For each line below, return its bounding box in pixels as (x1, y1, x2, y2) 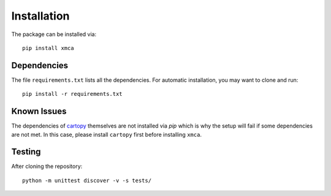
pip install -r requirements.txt (22, 90, 123, 98)
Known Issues (11, 106, 67, 117)
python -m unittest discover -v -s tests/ (22, 177, 152, 184)
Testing (11, 147, 41, 157)
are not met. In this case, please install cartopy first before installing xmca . (11, 131, 202, 138)
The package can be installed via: (11, 31, 97, 38)
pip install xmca (22, 45, 74, 51)
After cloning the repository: (11, 162, 83, 170)
